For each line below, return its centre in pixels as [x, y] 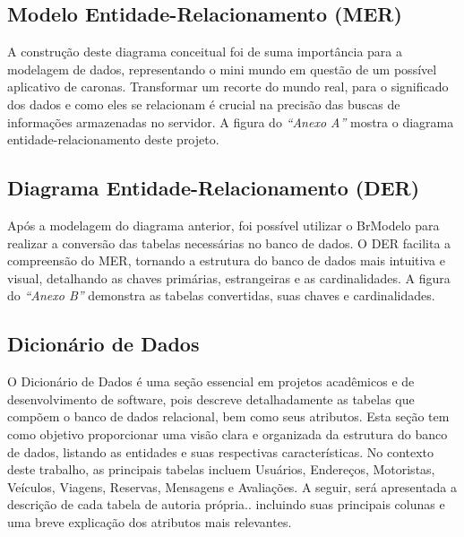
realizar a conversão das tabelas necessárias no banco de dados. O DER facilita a [229, 243]
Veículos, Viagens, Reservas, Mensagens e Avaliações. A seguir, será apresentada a [232, 486]
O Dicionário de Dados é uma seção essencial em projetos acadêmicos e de [211, 381]
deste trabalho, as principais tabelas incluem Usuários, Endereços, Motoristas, [221, 469]
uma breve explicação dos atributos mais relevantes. [150, 521]
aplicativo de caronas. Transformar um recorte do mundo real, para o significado [228, 87]
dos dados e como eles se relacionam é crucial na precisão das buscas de [204, 104]
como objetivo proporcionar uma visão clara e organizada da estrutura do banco [228, 433]
